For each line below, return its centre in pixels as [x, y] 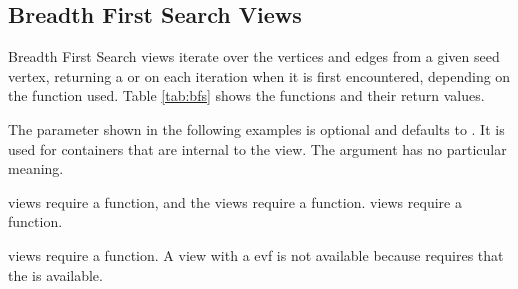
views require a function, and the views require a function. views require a [235, 201]
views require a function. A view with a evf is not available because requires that [256, 254]
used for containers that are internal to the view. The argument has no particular [257, 148]
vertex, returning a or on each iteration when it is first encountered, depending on [259, 75]
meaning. [36, 168]
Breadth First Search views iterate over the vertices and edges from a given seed [254, 56]
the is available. [55, 274]
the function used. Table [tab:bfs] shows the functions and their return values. [246, 95]
